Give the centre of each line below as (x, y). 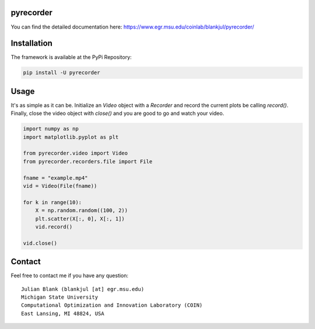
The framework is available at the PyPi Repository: (71, 57)
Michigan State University (60, 297)
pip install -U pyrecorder (62, 73)
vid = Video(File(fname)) (60, 186)
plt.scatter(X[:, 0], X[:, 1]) (80, 218)
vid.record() (54, 227)
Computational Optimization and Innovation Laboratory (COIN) (112, 305)
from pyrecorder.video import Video (76, 153)
